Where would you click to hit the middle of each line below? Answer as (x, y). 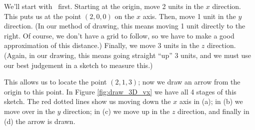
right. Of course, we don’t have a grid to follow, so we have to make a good (119, 35)
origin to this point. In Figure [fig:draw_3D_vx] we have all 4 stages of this (120, 91)
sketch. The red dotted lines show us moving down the (87, 101)
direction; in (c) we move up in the (116, 111)
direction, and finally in (213, 111)
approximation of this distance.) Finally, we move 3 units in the (102, 45)
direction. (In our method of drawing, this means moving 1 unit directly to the (125, 26)
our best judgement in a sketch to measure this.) (78, 65)
